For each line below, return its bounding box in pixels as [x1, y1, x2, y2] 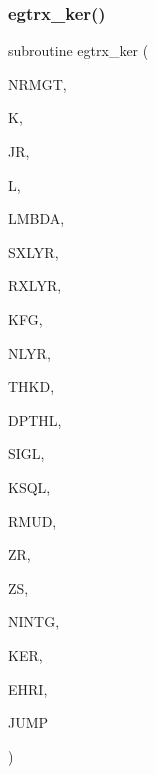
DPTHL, [8, 409, 62, 430]
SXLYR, [8, 241, 59, 262]
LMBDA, [8, 208, 65, 229]
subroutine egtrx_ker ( [8, 40, 149, 61]
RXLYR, [8, 275, 62, 296]
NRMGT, [8, 73, 67, 94]
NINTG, [8, 611, 60, 632]
